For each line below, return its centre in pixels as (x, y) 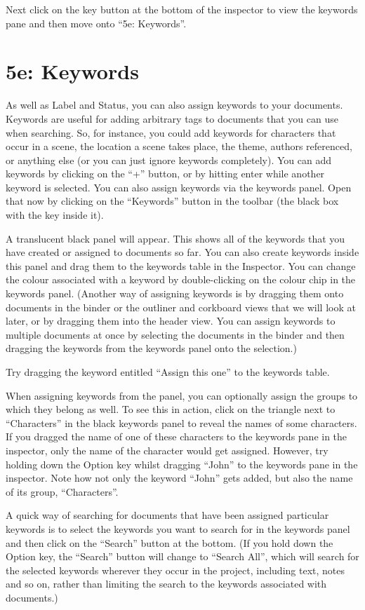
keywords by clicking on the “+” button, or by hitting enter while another (165, 174)
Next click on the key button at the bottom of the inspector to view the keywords (182, 9)
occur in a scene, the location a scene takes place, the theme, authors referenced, (179, 146)
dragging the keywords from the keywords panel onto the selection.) (151, 348)
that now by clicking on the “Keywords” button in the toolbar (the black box (172, 201)
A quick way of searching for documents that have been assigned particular (167, 515)
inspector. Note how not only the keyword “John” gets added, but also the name (179, 478)
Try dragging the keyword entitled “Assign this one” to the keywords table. (168, 372)
